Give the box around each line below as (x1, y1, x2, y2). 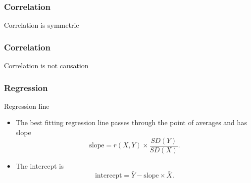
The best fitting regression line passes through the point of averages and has (15, 117, 247, 128)
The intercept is (15, 160, 64, 171)
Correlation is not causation (4, 60, 89, 71)
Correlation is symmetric (4, 20, 79, 30)
